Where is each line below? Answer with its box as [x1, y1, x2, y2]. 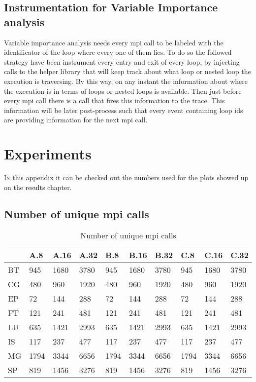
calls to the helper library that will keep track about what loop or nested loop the [4, 66, 251, 76]
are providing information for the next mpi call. [4, 115, 148, 125]
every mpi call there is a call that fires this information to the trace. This [4, 95, 225, 106]
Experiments [4, 144, 92, 164]
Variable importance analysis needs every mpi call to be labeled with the [4, 37, 224, 47]
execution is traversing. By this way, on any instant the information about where [4, 76, 248, 86]
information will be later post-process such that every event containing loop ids [4, 105, 243, 115]
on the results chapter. [4, 182, 72, 192]
